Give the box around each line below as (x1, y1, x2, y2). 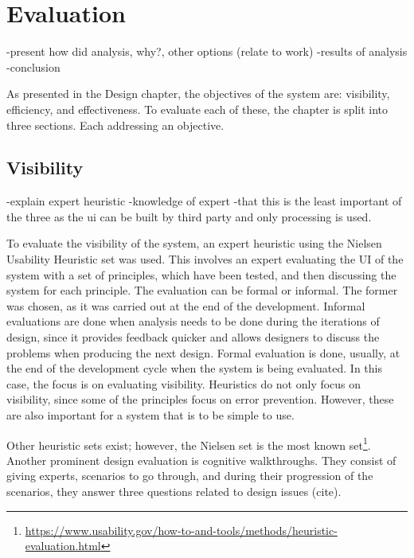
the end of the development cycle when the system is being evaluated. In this (6, 360, 382, 377)
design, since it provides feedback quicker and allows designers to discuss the (6, 329, 380, 345)
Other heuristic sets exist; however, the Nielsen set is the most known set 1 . (6, 434, 371, 453)
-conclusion (6, 58, 61, 75)
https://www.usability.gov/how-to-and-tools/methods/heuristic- (25, 521, 338, 538)
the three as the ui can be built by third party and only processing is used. (6, 208, 372, 224)
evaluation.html (25, 537, 101, 554)
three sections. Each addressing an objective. (6, 116, 225, 133)
